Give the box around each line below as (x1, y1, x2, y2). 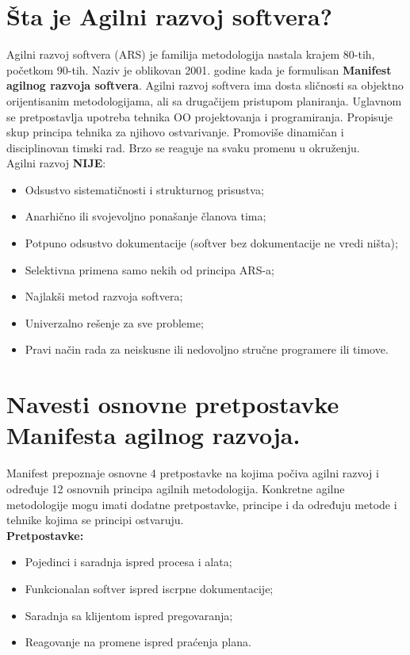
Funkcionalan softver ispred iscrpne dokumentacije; (25, 580, 274, 596)
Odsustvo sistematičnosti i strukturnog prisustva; (25, 181, 264, 197)
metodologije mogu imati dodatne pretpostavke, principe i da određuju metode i (6, 496, 397, 512)
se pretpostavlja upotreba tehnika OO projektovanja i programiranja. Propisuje (6, 108, 393, 124)
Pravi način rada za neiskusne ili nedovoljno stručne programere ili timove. (25, 341, 389, 358)
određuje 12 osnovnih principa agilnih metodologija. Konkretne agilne (6, 480, 345, 496)
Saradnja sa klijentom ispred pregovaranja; (25, 607, 233, 623)
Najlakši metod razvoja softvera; (25, 288, 183, 305)
